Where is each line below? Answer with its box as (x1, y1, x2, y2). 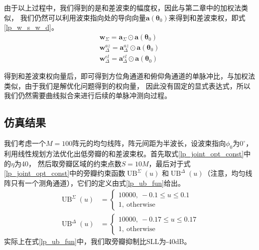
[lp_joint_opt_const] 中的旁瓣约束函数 (4, 168, 126, 178)
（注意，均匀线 (203, 168, 253, 178)
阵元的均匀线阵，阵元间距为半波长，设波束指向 (72, 138, 226, 148)
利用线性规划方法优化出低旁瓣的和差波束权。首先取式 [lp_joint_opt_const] (4, 148, 244, 159)
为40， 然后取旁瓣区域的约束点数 (14, 158, 122, 168)
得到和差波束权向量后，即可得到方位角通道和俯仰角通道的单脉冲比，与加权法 (4, 71, 255, 81)
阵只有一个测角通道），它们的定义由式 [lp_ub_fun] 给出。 (4, 177, 185, 188)
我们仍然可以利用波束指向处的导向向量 (20, 12, 146, 22)
